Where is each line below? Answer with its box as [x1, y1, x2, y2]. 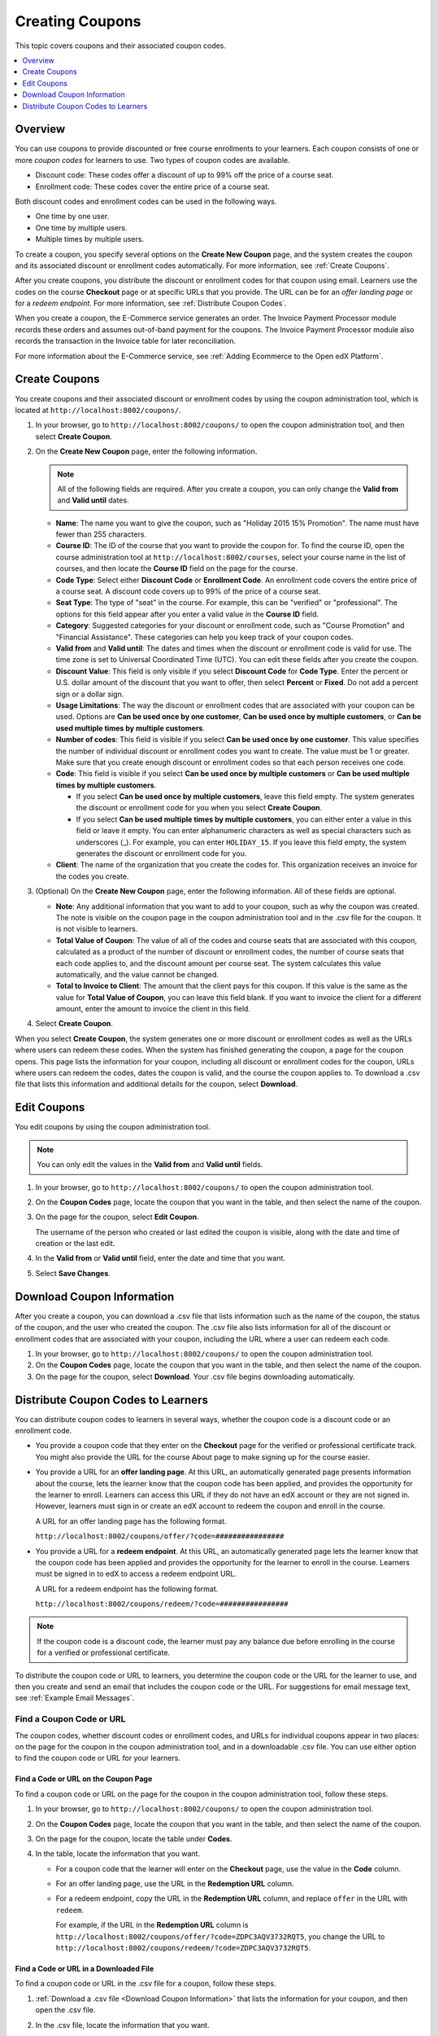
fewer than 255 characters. [55, 529, 146, 539]
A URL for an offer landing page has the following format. [35, 1516, 227, 1526]
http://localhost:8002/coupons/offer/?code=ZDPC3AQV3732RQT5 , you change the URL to [55, 1931, 385, 1942]
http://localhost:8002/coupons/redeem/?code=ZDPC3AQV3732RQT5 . [55, 1943, 311, 1953]
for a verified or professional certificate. [37, 1648, 171, 1657]
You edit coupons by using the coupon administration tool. [15, 1122, 211, 1132]
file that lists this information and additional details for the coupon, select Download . [15, 1079, 298, 1089]
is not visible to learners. [55, 924, 138, 934]
